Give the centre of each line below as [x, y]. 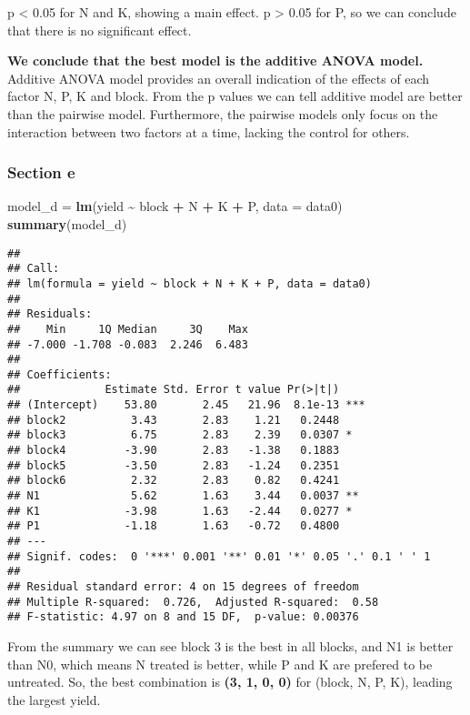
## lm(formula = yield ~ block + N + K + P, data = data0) [190, 283]
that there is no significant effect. [100, 30]
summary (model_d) [67, 223]
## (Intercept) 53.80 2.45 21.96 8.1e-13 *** [186, 405]
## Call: [34, 269]
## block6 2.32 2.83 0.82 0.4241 [174, 481]
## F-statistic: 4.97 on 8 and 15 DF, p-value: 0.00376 [183, 617]
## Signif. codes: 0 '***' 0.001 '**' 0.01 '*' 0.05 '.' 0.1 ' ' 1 [219, 556]
